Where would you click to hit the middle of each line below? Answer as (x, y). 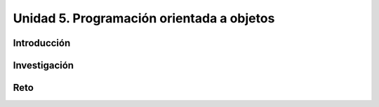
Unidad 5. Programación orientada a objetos (144, 18)
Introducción (42, 43)
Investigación (43, 65)
